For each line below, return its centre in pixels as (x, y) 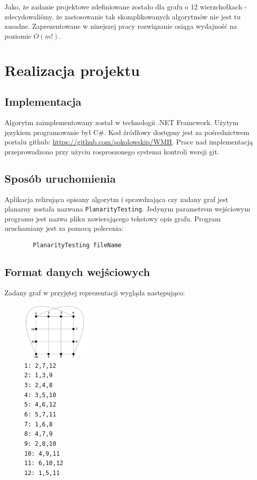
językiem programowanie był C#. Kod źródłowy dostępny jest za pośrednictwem (127, 132)
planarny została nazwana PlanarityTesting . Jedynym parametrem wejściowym (128, 209)
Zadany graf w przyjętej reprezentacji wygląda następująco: (95, 292)
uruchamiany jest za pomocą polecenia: (64, 228)
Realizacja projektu (72, 70)
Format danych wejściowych (77, 271)
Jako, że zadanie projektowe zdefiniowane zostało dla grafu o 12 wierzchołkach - (126, 6)
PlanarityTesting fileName (77, 245)
